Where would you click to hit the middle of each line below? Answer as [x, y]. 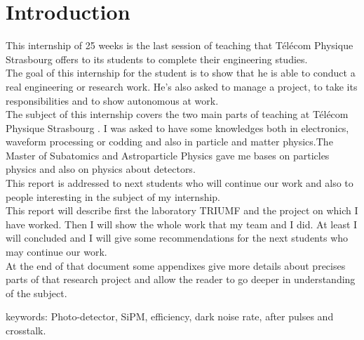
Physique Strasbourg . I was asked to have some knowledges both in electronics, [177, 127]
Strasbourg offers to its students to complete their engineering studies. [157, 59]
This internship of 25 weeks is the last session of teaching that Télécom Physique [180, 45]
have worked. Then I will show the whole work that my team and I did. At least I [182, 224]
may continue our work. [56, 252]
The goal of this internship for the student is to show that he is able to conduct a [181, 73]
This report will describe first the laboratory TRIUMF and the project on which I [182, 210]
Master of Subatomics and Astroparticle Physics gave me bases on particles [168, 155]
